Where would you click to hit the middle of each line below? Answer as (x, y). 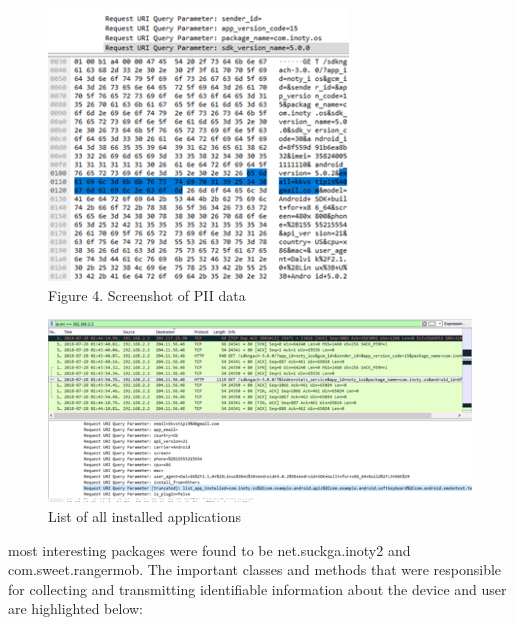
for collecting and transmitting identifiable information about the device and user (257, 588)
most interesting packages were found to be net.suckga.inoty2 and (209, 549)
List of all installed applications (144, 515)
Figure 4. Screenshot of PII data (147, 294)
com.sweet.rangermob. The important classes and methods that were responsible (255, 569)
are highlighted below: (76, 608)
